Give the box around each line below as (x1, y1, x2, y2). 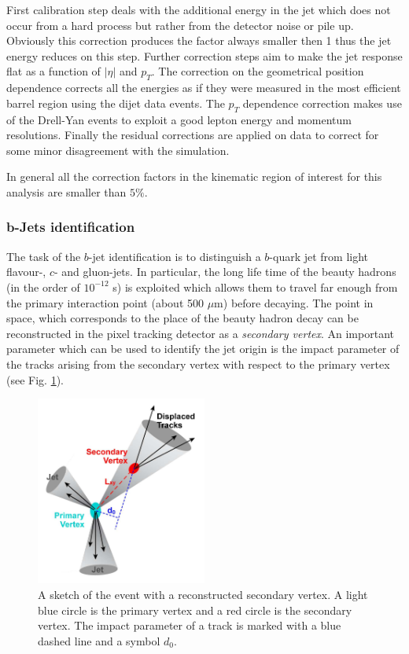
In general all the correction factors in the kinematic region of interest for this (6, 168, 382, 185)
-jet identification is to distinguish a (88, 248, 261, 264)
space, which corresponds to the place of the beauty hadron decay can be (6, 310, 359, 326)
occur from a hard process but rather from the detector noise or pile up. (6, 17, 354, 33)
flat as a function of (6, 63, 101, 79)
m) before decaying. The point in (214, 294, 374, 310)
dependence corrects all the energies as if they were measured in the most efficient (6, 79, 401, 96)
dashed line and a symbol (38, 632, 160, 648)
